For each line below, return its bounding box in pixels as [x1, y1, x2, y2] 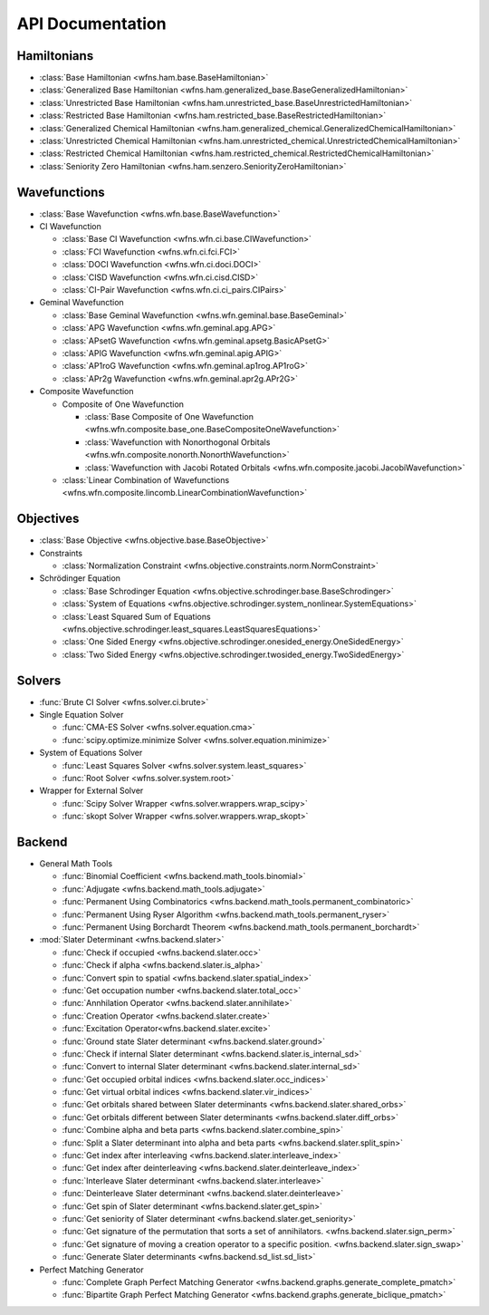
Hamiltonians [16, 48, 94, 63]
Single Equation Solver [39, 710, 124, 720]
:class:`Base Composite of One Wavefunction [84, 411, 254, 421]
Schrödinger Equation [39, 573, 121, 584]
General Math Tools [39, 858, 113, 869]
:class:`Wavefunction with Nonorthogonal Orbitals [84, 436, 271, 448]
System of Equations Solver [39, 748, 143, 759]
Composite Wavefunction [39, 386, 135, 397]
